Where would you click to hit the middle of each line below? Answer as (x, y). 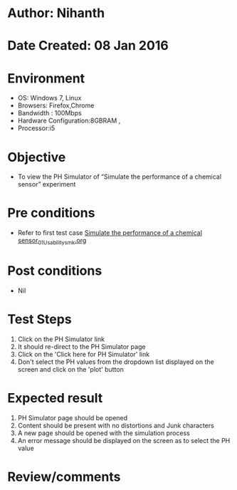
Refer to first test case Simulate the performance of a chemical (110, 233)
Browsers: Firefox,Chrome (56, 105)
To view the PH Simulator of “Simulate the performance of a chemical (120, 177)
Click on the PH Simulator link (61, 339)
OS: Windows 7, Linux (49, 98)
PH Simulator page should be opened (73, 417)
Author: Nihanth (56, 13)
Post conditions (55, 271)
